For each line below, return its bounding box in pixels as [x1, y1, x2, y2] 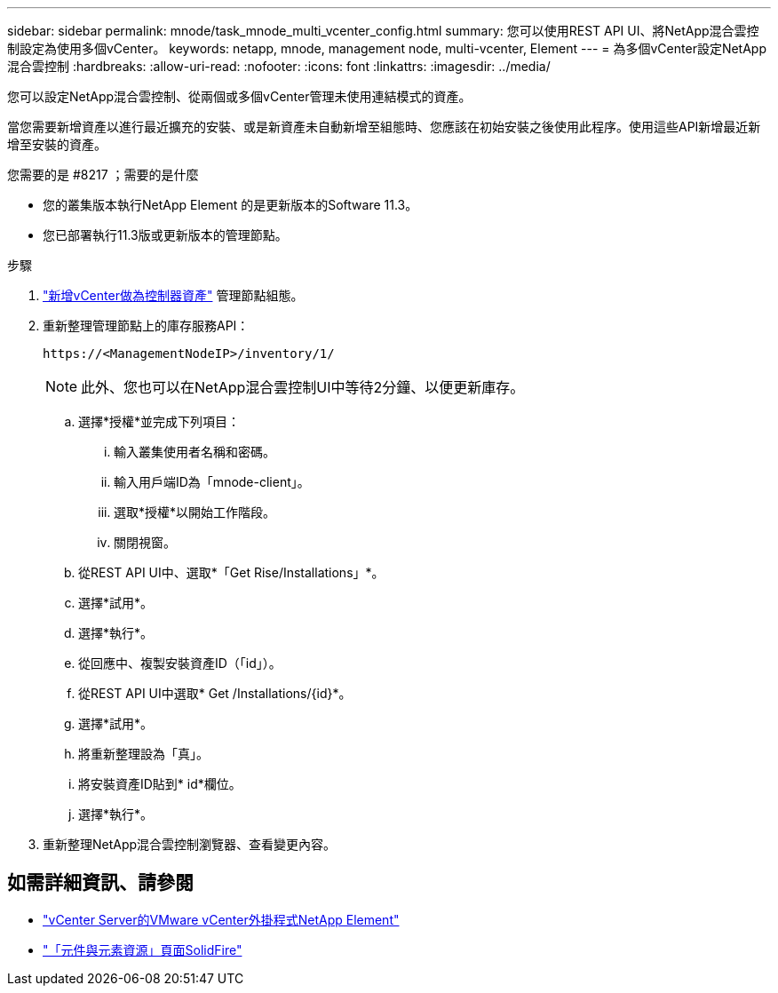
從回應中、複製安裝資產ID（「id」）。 [78, 655, 282, 671]
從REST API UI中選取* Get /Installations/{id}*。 [78, 686, 352, 701]
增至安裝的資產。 [7, 137, 107, 152]
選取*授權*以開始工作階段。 [114, 504, 276, 520]
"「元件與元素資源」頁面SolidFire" [43, 941, 242, 957]
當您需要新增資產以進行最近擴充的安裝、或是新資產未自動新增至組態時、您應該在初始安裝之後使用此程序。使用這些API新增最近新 [7, 119, 761, 134]
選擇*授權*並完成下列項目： [78, 414, 241, 429]
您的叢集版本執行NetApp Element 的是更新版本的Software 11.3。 [43, 197, 418, 212]
